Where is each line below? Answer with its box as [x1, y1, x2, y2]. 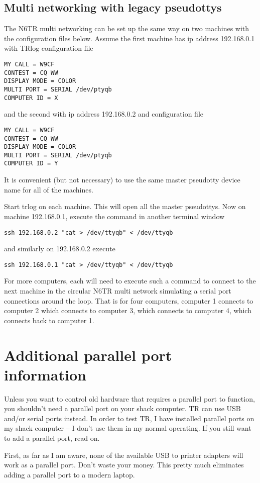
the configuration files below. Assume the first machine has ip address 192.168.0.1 [4, 33, 255, 43]
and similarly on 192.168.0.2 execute [4, 243, 115, 254]
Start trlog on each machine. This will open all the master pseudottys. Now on [4, 201, 246, 212]
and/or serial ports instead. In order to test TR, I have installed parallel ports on [4, 413, 254, 423]
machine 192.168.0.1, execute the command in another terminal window [4, 211, 225, 221]
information [4, 364, 86, 384]
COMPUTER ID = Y [4, 160, 58, 167]
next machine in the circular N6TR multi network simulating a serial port [4, 285, 231, 296]
